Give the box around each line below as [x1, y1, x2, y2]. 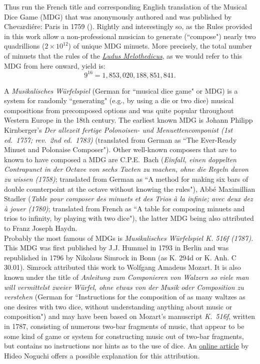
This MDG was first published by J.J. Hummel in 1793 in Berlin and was [4, 242, 229, 253]
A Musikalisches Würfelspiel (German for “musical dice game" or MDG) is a [4, 85, 238, 96]
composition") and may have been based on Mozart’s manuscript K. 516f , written [4, 311, 255, 321]
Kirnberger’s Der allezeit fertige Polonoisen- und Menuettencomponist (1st [4, 125, 233, 135]
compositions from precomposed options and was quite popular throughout [4, 105, 234, 115]
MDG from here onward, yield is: [4, 60, 105, 71]
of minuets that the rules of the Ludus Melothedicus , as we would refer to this [4, 50, 242, 61]
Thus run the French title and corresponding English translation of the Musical [4, 2, 247, 12]
